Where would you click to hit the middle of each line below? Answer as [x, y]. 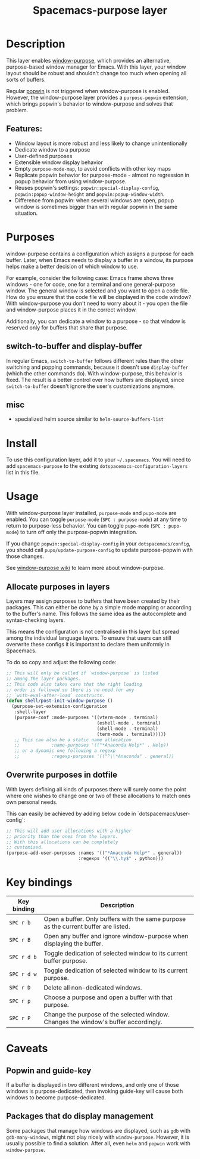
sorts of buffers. [26, 79]
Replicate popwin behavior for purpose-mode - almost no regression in [102, 175]
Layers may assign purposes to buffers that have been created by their [93, 601]
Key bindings [39, 882]
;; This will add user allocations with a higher [69, 831]
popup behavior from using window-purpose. [71, 181]
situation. [26, 213]
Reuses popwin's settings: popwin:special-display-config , [87, 187]
